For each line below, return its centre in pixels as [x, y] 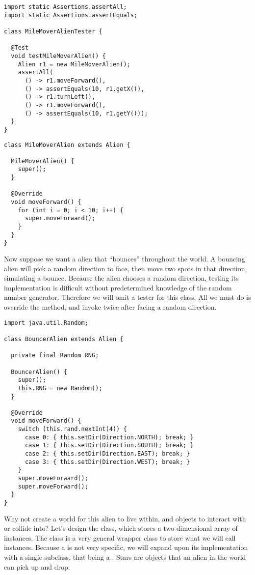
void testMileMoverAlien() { [58, 56]
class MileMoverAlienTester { [53, 31]
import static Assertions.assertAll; [65, 7]
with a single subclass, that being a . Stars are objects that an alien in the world [125, 557]
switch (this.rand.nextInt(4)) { [72, 429]
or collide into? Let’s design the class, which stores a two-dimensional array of [121, 528]
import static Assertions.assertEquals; [71, 15]
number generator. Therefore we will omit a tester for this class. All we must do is [127, 297]
